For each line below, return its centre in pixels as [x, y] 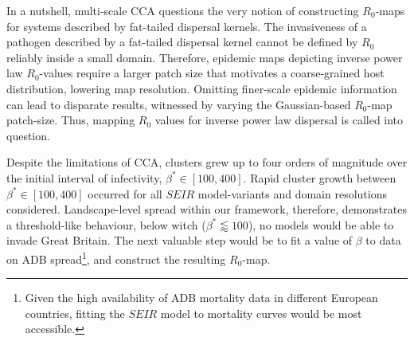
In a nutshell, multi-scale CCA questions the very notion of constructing [183, 10]
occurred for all [125, 193]
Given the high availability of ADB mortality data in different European [201, 298]
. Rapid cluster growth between [320, 177]
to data [383, 240]
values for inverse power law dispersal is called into [279, 120]
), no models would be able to [321, 224]
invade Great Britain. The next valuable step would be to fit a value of [180, 240]
